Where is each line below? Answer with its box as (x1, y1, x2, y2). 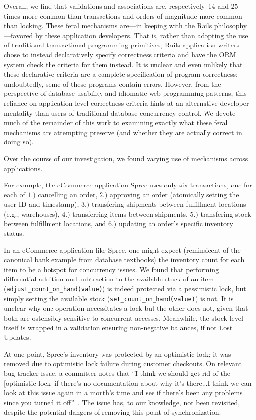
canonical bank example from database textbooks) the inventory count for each (4, 254, 245, 265)
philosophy (214, 20, 247, 31)
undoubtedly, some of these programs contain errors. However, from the (4, 78, 221, 89)
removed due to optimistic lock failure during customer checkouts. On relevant (4, 358, 242, 369)
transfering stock (200, 208, 251, 219)
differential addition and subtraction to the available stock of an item (4, 274, 214, 284)
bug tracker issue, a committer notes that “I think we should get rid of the (4, 368, 230, 378)
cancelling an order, (38, 189, 98, 199)
